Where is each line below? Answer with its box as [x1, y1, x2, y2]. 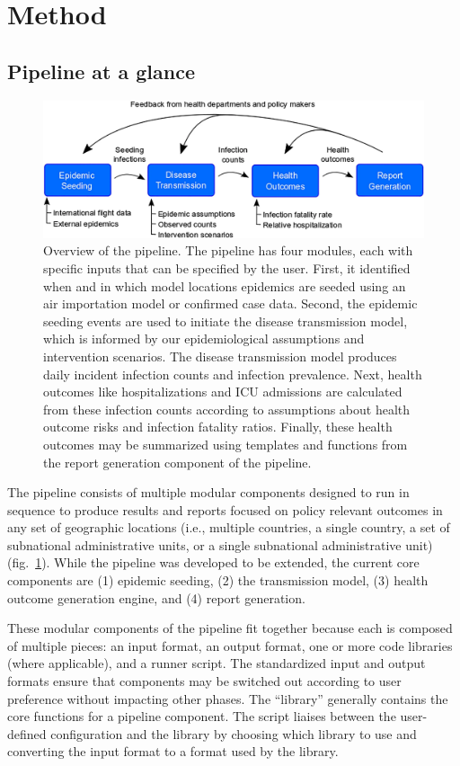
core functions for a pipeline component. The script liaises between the [7, 707, 396, 726]
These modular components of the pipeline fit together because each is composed [7, 619, 453, 637]
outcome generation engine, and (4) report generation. [7, 588, 305, 607]
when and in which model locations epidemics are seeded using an [43, 276, 406, 295]
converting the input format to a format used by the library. [7, 742, 339, 761]
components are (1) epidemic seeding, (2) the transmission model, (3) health [7, 571, 429, 590]
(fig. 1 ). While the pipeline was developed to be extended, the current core [7, 553, 420, 572]
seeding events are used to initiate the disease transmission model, [43, 311, 408, 330]
